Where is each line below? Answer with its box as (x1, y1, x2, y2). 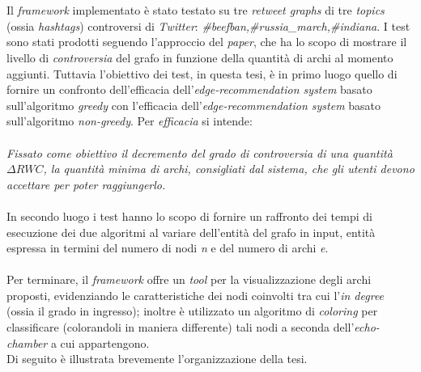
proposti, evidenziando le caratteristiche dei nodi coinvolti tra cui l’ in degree (6, 286, 385, 303)
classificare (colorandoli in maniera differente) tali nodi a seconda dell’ (6, 319, 355, 336)
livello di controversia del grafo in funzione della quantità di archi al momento (6, 49, 393, 66)
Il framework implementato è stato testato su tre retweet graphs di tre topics (6, 2, 385, 19)
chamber (6, 334, 48, 351)
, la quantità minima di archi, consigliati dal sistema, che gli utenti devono (43, 160, 415, 177)
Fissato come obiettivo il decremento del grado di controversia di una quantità (6, 144, 393, 161)
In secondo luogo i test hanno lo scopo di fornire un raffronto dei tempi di (6, 207, 372, 224)
